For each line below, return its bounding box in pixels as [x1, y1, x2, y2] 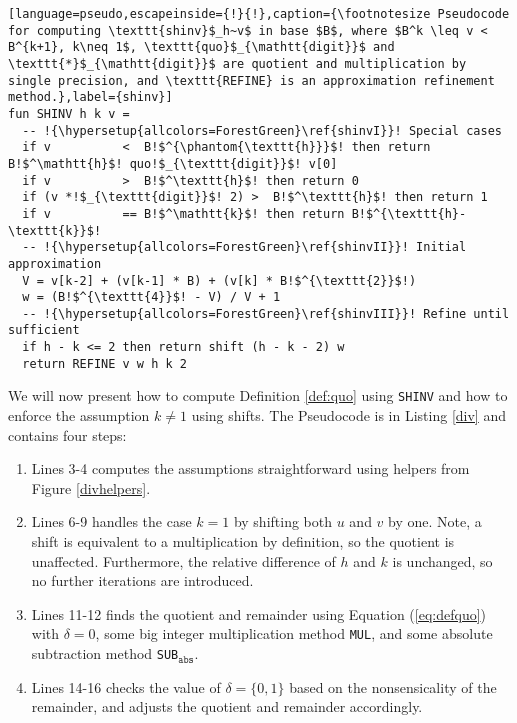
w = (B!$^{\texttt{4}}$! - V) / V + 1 [22, 290, 281, 305]
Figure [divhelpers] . [31, 477, 151, 498]
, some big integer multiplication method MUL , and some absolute [95, 623, 493, 644]
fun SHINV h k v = [8, 106, 130, 121]
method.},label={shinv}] [8, 90, 173, 105]
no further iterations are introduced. [31, 570, 254, 591]
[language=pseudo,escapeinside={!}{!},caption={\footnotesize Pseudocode [8, 7, 510, 21]
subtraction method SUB [31, 643, 179, 664]
